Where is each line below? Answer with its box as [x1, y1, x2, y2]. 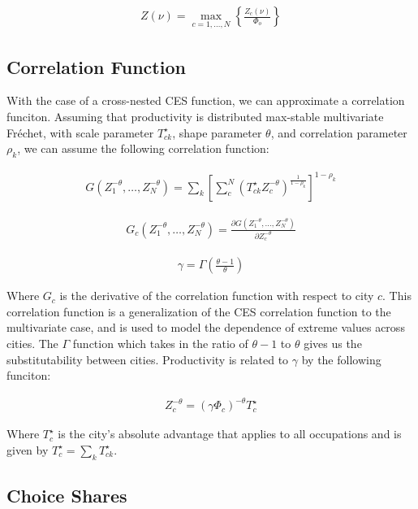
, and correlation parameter [270, 124, 407, 141]
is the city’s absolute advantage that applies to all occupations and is [58, 425, 402, 442]
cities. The [6, 335, 58, 351]
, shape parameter [172, 124, 262, 141]
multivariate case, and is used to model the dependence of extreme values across [6, 319, 405, 336]
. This [382, 287, 412, 304]
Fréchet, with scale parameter [6, 124, 154, 141]
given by [6, 441, 49, 458]
